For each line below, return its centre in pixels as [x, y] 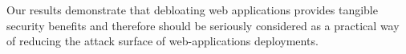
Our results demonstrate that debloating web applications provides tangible [192, 10]
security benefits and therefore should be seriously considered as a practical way [203, 25]
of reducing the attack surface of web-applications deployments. [162, 41]
